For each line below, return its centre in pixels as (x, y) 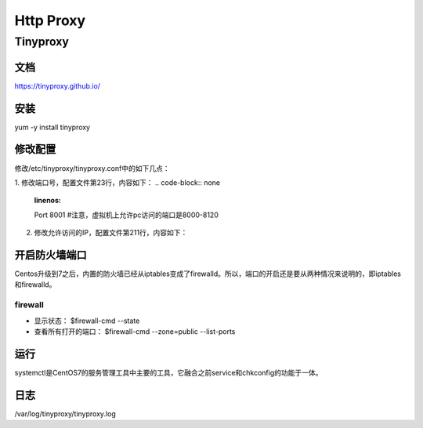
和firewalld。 (35, 285)
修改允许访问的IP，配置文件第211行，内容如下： (111, 233)
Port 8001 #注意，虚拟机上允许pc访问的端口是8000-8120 (126, 215)
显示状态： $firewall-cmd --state (87, 321)
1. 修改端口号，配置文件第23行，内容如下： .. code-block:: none (117, 182)
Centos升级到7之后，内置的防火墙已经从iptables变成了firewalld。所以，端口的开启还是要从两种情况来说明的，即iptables (208, 274)
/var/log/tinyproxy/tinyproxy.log (65, 413)
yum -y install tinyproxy (52, 127)
